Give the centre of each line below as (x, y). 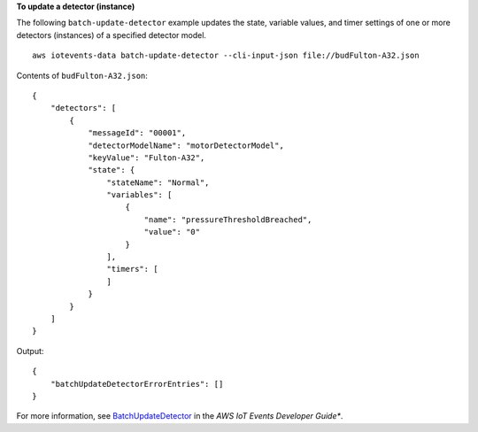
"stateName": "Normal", (158, 182)
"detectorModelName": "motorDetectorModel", (186, 145)
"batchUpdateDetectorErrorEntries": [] (137, 384)
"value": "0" (172, 232)
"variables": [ (139, 195)
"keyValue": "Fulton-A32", (146, 158)
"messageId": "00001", (137, 133)
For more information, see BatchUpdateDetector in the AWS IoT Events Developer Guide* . (180, 416)
